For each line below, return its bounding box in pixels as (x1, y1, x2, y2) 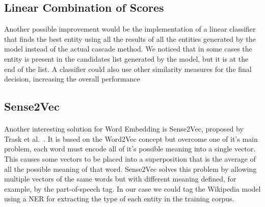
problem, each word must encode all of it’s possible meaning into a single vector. (4, 143, 256, 154)
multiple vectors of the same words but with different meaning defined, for (4, 173, 236, 184)
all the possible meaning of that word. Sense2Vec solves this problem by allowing (4, 163, 257, 174)
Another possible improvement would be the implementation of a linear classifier (4, 23, 256, 34)
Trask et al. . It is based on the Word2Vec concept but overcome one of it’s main (4, 133, 258, 144)
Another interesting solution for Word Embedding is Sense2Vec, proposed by (4, 123, 244, 134)
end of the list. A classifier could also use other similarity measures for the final (4, 63, 252, 74)
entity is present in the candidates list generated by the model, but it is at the (4, 53, 249, 64)
